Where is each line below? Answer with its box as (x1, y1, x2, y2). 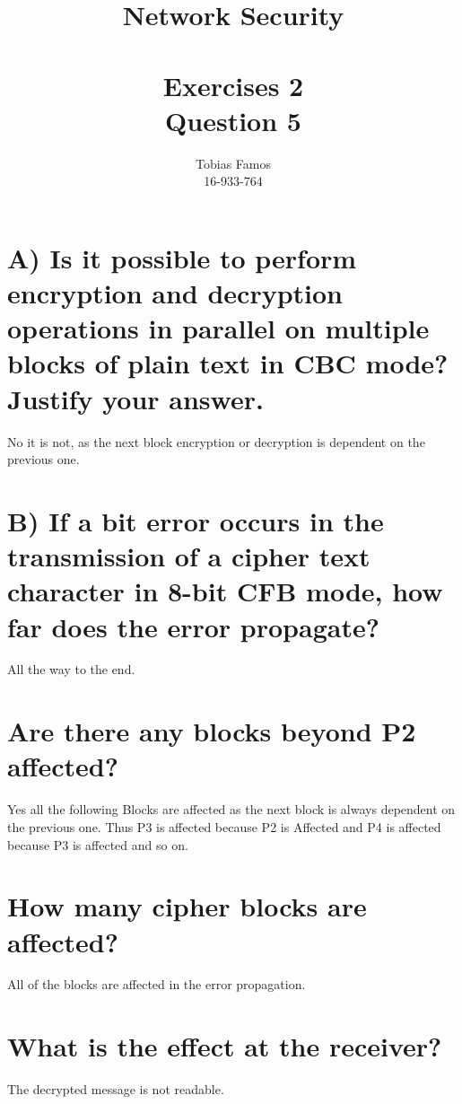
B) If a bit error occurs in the (7, 502, 384, 539)
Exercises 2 (162, 66, 304, 103)
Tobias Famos (196, 153, 271, 172)
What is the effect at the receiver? (7, 1028, 442, 1065)
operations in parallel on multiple (7, 310, 430, 346)
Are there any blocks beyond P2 (7, 713, 416, 749)
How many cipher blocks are (7, 888, 367, 924)
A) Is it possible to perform (7, 239, 357, 276)
